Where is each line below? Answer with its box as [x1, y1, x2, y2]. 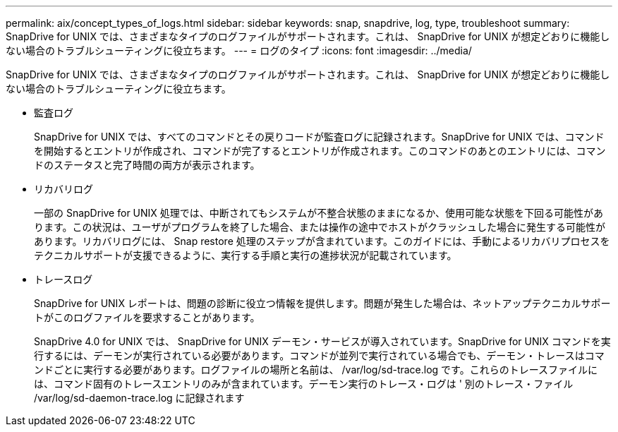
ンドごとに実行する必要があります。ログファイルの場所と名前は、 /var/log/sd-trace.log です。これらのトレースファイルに [34, 364, 598, 376]
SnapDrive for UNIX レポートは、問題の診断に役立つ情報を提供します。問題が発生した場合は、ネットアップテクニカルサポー [34, 297, 611, 309]
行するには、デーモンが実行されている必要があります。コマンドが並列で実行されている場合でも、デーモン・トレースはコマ [34, 349, 605, 361]
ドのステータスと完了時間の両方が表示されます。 [34, 159, 260, 171]
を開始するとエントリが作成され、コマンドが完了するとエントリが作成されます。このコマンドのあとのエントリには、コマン [34, 145, 606, 157]
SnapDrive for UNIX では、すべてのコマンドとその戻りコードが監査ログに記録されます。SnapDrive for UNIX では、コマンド [34, 131, 605, 143]
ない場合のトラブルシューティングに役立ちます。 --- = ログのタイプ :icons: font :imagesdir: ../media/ [6, 44, 472, 56]
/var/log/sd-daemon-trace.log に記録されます [34, 392, 245, 404]
